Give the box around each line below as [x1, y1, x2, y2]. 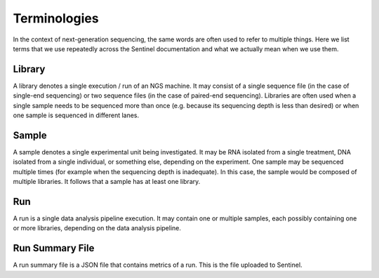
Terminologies [13, 11, 99, 26]
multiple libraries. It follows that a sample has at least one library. [13, 178, 201, 186]
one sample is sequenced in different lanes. [13, 111, 140, 119]
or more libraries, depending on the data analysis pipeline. [13, 224, 182, 232]
